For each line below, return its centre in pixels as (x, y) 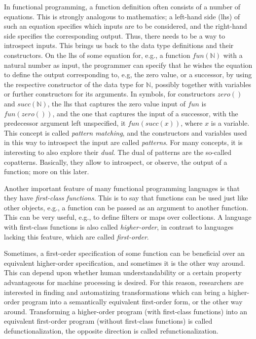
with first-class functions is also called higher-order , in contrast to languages (119, 227)
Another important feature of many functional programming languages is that (122, 188)
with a (233, 55)
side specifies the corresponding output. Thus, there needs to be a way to (115, 35)
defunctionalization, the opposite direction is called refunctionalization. (111, 331)
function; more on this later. (47, 171)
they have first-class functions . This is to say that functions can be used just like (126, 198)
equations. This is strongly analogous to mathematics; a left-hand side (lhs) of (122, 16)
